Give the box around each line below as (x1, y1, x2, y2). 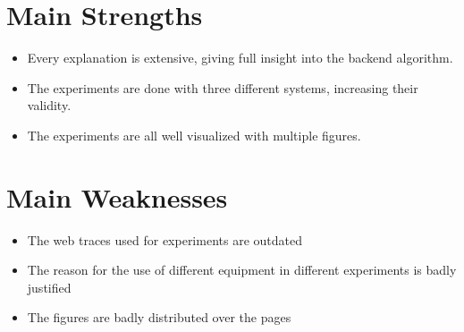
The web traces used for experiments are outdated (27, 230, 302, 249)
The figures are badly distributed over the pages (27, 308, 291, 327)
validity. (27, 96, 72, 115)
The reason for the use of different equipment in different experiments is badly (27, 260, 457, 279)
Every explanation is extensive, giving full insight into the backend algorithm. (27, 48, 453, 67)
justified (27, 277, 72, 296)
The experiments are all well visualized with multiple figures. (27, 125, 361, 144)
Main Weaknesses (6, 178, 228, 215)
